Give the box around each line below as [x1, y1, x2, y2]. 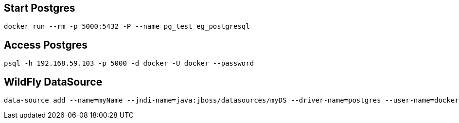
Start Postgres [4, 2, 75, 14]
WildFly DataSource [4, 75, 103, 88]
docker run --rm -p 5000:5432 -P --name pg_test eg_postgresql [4, 22, 250, 31]
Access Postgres [4, 38, 88, 51]
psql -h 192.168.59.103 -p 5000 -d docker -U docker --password [4, 59, 254, 68]
